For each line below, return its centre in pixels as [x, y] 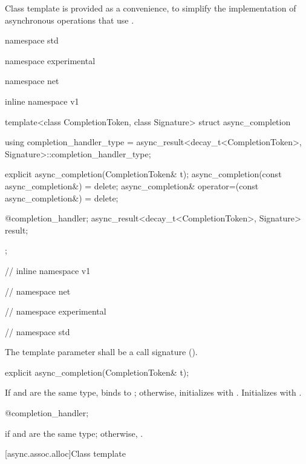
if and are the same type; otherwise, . [74, 433]
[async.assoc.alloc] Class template [65, 453]
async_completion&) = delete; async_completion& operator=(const [132, 185]
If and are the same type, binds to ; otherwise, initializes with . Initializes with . [153, 392]
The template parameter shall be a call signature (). [101, 352]
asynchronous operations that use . [70, 20]
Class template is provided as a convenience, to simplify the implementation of [151, 8]
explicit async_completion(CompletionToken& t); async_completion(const [143, 174]
